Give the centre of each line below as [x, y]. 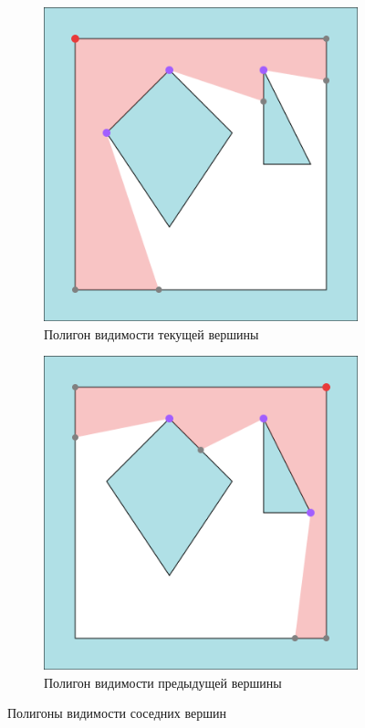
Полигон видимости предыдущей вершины [163, 682]
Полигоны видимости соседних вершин [117, 713]
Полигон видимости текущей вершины [151, 333]
